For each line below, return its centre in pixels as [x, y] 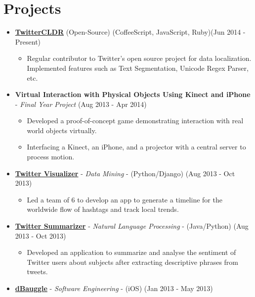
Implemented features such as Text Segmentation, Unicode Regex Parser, [138, 68]
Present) [28, 41]
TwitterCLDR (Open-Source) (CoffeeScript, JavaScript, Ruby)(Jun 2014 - [130, 32]
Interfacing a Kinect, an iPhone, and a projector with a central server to [136, 147]
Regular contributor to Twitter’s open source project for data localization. [139, 58]
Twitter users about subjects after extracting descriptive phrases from [133, 262]
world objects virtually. [62, 130]
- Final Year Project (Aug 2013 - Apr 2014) [81, 104]
